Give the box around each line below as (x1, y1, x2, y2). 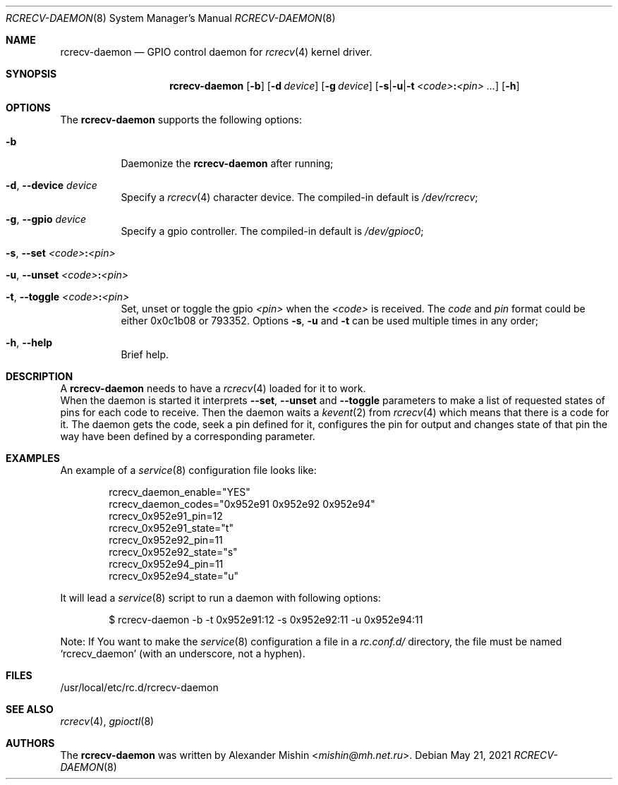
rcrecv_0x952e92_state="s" (109, 546, 238, 558)
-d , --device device (6, 179, 97, 191)
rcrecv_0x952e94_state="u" (109, 570, 239, 582)
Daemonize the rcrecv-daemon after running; (121, 157, 334, 169)
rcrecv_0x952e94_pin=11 (109, 558, 224, 570)
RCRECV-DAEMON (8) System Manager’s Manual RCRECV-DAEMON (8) (6, 12, 336, 24)
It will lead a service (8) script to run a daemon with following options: (60, 592, 381, 604)
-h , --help (6, 336, 53, 348)
